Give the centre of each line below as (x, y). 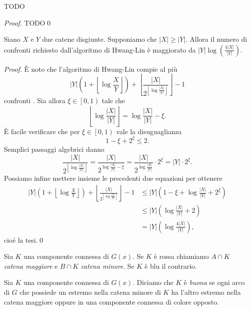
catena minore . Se (107, 266)
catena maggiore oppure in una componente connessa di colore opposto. (112, 301)
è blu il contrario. (171, 266)
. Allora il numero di (216, 39)
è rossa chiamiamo (181, 256)
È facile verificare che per (42, 131)
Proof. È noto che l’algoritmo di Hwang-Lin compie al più (91, 69)
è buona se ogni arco (214, 282)
